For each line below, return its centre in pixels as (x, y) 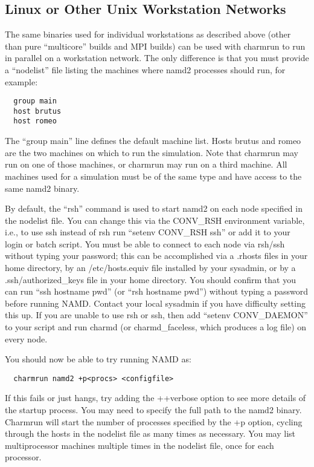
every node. (26, 338)
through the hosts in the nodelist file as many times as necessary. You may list (150, 433)
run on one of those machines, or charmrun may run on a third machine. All (146, 164)
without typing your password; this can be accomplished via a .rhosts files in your (156, 256)
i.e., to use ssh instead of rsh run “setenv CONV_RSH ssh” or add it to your (148, 232)
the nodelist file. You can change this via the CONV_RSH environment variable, (155, 220)
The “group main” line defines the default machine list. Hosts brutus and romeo (153, 141)
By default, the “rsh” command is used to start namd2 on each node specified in (154, 208)
